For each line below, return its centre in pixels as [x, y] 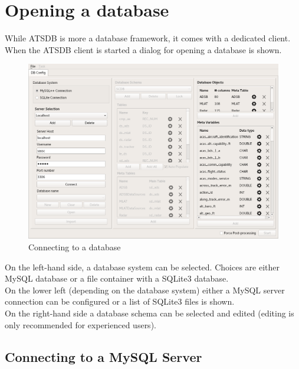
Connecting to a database [75, 246]
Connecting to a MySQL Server [103, 356]
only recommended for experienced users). [80, 324]
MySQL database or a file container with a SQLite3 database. [117, 278]
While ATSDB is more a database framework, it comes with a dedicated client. [148, 38]
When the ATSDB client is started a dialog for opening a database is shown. [143, 49]
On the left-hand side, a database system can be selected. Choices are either [142, 267]
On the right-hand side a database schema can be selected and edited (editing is [149, 313]
